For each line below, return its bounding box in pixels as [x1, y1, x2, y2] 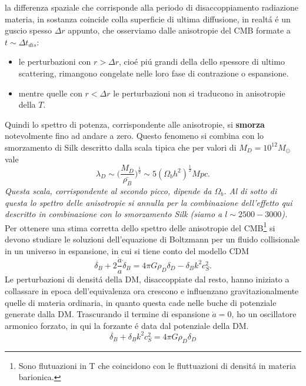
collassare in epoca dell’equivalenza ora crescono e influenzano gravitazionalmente [5, 285, 299, 297]
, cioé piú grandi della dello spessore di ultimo [119, 55, 285, 68]
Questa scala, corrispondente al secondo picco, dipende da [5, 184, 212, 197]
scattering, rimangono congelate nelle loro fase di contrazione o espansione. [18, 66, 289, 79]
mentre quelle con [18, 86, 82, 99]
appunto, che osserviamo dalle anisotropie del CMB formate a [68, 24, 291, 36]
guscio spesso [5, 24, 52, 36]
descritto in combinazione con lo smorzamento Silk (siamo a [5, 208, 222, 220]
